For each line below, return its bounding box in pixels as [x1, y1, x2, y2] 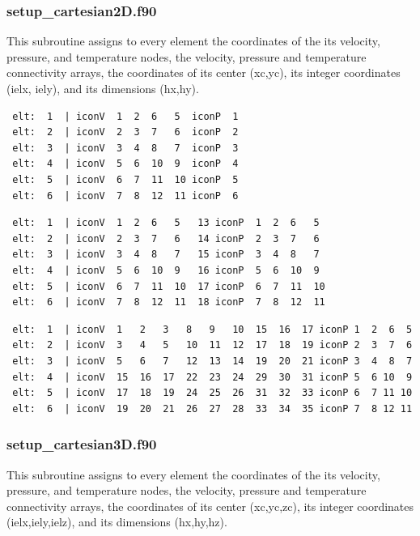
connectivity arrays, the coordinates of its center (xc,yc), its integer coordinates [6, 64, 401, 81]
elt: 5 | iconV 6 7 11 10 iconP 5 [12, 173, 239, 185]
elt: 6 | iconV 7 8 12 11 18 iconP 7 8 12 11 [12, 296, 325, 308]
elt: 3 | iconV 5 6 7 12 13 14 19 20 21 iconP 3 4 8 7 [12, 355, 413, 367]
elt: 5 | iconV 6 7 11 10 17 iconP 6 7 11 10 [12, 280, 325, 292]
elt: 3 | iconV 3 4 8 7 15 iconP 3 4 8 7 [12, 249, 320, 261]
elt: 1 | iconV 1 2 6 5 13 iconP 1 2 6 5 [12, 217, 320, 229]
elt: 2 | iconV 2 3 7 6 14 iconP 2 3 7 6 [12, 232, 320, 245]
